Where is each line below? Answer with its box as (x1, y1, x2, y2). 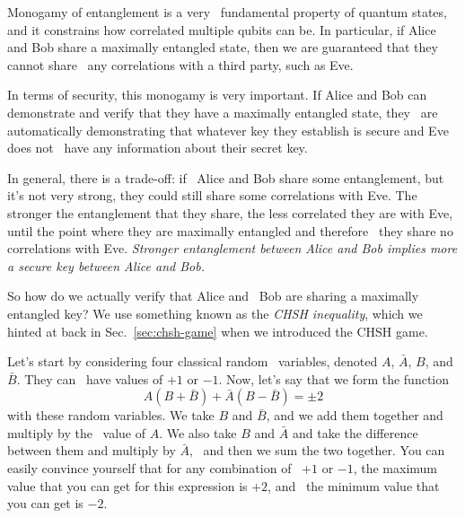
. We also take (159, 423, 237, 442)
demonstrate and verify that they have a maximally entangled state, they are (7, 102, 438, 121)
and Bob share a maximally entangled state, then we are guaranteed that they (7, 38, 438, 57)
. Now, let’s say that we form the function (218, 369, 449, 388)
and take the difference (292, 423, 418, 442)
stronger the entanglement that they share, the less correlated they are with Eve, (7, 203, 453, 222)
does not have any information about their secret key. (7, 138, 308, 157)
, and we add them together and (266, 406, 443, 425)
